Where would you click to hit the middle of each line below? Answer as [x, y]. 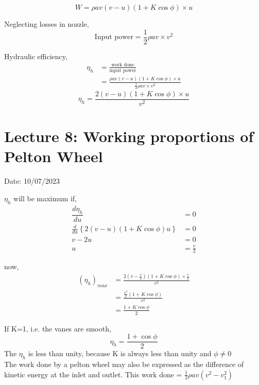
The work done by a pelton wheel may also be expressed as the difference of [124, 364]
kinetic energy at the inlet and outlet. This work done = [93, 374]
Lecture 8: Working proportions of [129, 136]
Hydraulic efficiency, [36, 56]
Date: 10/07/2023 [32, 181]
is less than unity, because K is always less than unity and [120, 353]
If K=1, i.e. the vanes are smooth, [58, 328]
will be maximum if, [45, 198]
